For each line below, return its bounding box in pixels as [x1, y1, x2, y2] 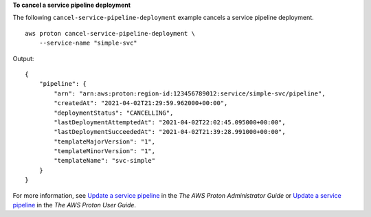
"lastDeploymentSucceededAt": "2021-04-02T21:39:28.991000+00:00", [54, 128, 286, 136]
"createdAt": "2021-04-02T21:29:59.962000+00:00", [54, 100, 228, 107]
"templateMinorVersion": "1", [54, 148, 156, 155]
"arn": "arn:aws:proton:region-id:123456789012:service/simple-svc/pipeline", [54, 89, 326, 98]
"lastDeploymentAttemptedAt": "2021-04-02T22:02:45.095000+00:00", [54, 118, 286, 126]
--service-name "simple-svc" [38, 39, 137, 47]
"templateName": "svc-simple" [54, 157, 156, 165]
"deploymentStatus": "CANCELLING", [54, 108, 174, 117]
